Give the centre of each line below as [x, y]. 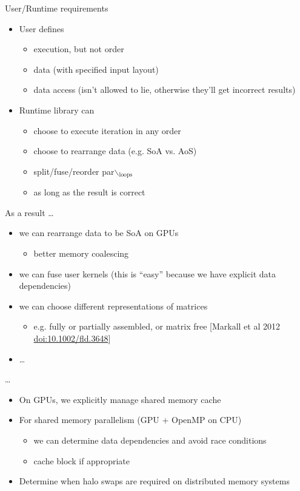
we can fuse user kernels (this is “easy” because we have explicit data [148, 273]
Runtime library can [57, 110]
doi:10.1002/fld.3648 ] [72, 338]
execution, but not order [79, 49]
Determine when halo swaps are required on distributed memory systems [154, 481]
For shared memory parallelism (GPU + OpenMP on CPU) [130, 420]
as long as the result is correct [89, 192]
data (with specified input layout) [96, 69]
